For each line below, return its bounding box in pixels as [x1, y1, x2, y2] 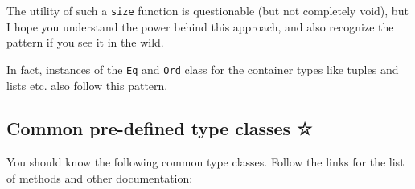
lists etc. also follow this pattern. [6, 76, 168, 93]
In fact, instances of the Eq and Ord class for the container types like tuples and [6, 60, 399, 77]
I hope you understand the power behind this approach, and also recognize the [6, 18, 394, 35]
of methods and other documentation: [6, 169, 193, 186]
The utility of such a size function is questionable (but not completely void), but [6, 2, 409, 18]
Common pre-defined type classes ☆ [6, 116, 313, 141]
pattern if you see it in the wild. [6, 34, 164, 51]
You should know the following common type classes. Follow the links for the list [6, 154, 405, 171]
